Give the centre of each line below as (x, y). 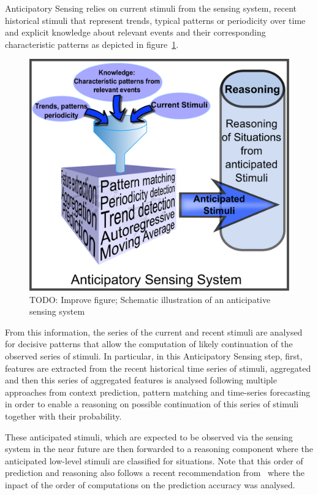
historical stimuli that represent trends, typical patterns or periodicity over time (155, 20)
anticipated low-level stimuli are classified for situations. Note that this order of (154, 460)
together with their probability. (63, 416)
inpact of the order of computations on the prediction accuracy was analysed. (150, 484)
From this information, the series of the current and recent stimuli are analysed (154, 332)
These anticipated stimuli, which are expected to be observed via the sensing (149, 436)
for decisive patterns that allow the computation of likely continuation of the (149, 344)
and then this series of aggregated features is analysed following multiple (141, 380)
